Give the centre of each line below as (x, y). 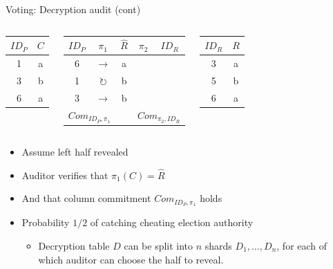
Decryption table (74, 245)
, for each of (302, 245)
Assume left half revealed (75, 152)
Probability (46, 222)
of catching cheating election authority (172, 222)
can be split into (159, 245)
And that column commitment (86, 198)
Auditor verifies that (65, 175)
